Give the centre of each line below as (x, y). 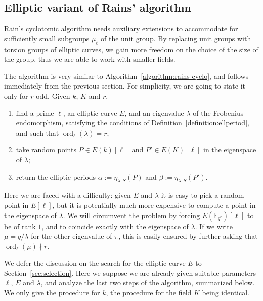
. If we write (214, 226)
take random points (46, 149)
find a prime (35, 113)
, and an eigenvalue (154, 113)
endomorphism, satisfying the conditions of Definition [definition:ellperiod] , (133, 123)
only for (16, 95)
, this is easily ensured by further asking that (188, 236)
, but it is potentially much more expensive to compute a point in (154, 205)
